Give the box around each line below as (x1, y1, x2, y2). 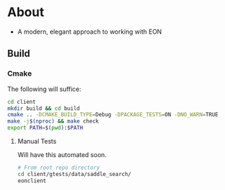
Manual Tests (17, 137, 57, 145)
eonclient (17, 177, 47, 184)
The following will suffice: (7, 85, 82, 93)
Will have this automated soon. (17, 151, 107, 158)
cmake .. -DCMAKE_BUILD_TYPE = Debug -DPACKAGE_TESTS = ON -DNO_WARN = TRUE (7, 111, 219, 118)
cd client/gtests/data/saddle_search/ (17, 170, 131, 177)
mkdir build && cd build (7, 104, 80, 112)
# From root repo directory (17, 164, 100, 171)
